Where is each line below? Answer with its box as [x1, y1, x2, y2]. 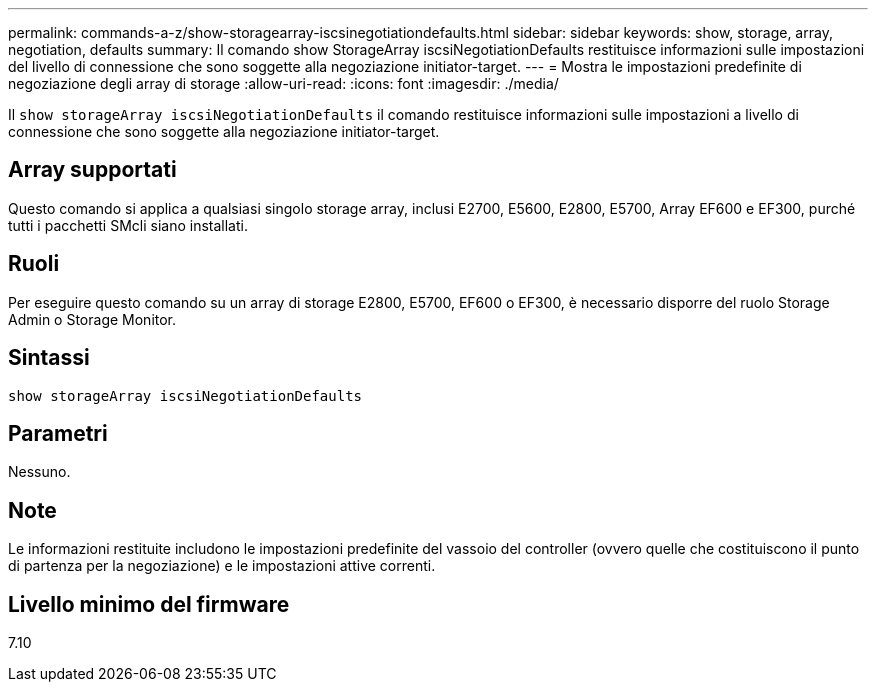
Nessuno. [8, 463, 71, 481]
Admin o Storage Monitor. [8, 310, 177, 328]
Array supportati [8, 157, 177, 183]
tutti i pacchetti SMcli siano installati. [8, 216, 248, 234]
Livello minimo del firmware [8, 591, 290, 617]
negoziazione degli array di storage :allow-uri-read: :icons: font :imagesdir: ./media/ [8, 75, 559, 92]
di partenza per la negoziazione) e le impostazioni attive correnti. [8, 557, 436, 575]
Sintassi [8, 345, 90, 371]
